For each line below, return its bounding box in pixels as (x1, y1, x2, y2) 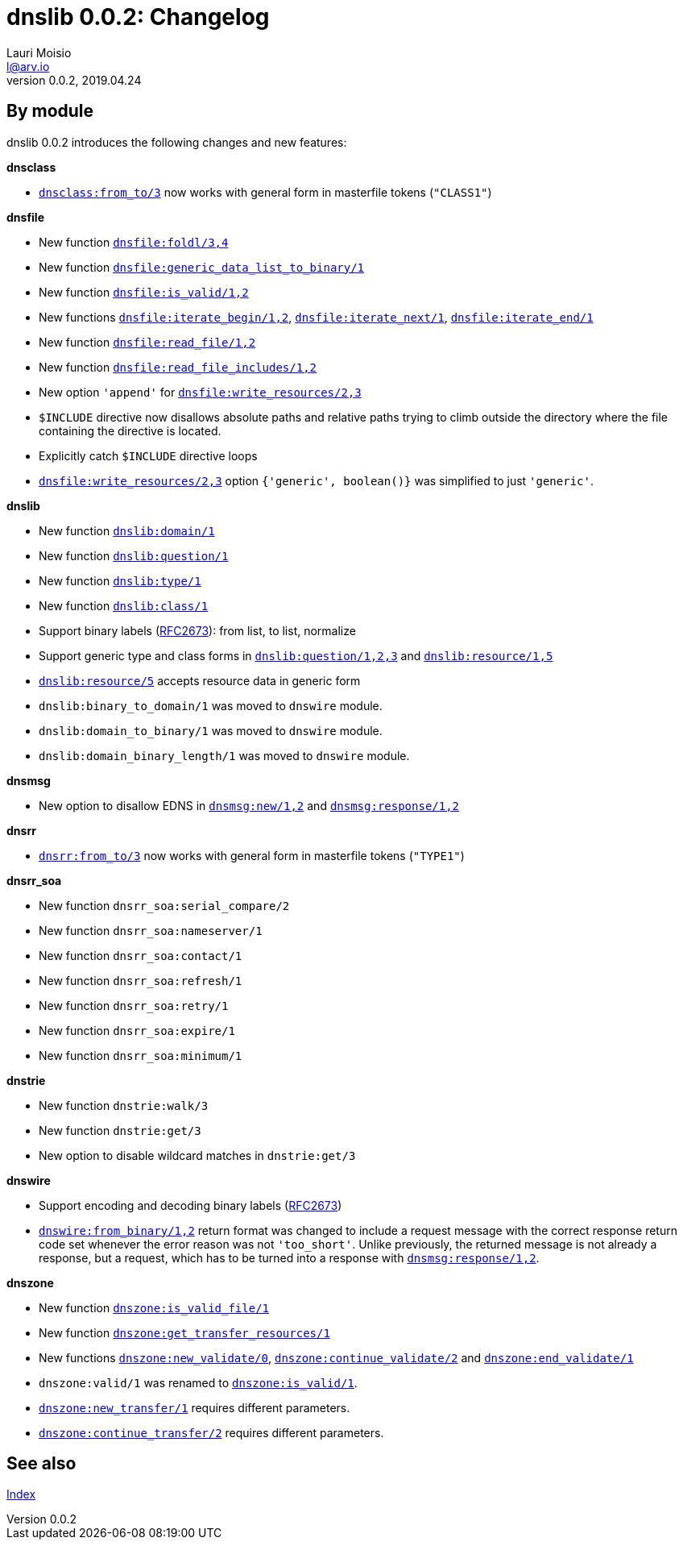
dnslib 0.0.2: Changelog (6, 3, 270, 31)
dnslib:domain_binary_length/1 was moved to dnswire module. (39, 748, 410, 763)
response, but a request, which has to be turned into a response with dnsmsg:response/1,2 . (39, 1250, 540, 1265)
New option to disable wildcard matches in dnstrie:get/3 (39, 1148, 356, 1162)
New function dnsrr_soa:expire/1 (39, 1023, 235, 1037)
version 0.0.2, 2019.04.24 (6, 73, 142, 87)
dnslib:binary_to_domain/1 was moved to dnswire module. (39, 698, 383, 713)
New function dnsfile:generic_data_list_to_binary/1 (39, 260, 365, 274)
